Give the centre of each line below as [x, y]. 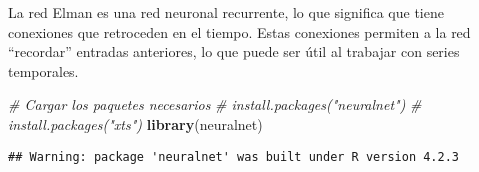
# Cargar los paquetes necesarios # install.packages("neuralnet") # [215, 104]
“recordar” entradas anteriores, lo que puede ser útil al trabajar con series [234, 51]
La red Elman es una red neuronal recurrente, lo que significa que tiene [226, 12]
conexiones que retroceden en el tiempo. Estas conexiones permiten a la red [239, 31]
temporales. [43, 70]
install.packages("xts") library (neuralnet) [135, 123]
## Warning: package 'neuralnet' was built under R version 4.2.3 [234, 156]
